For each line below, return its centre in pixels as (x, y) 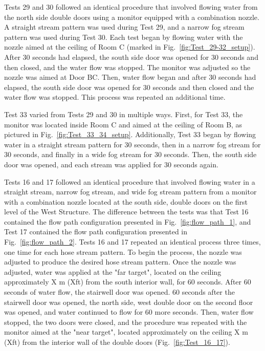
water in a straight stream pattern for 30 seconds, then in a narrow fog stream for (132, 144)
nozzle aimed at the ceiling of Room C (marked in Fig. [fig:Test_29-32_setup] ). (130, 47)
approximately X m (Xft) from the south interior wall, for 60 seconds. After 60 (128, 282)
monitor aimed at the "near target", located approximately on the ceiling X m (126, 332)
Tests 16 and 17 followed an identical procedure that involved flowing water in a (130, 181)
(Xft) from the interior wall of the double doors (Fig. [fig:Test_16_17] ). (117, 342)
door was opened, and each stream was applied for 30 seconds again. (111, 164)
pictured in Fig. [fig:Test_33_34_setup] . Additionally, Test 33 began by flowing (130, 134)
